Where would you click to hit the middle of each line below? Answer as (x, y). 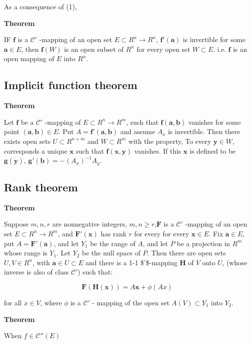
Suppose (16, 224)
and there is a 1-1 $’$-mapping (131, 262)
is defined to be (213, 150)
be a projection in (204, 243)
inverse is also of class (36, 272)
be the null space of (111, 253)
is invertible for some (214, 39)
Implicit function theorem (71, 85)
